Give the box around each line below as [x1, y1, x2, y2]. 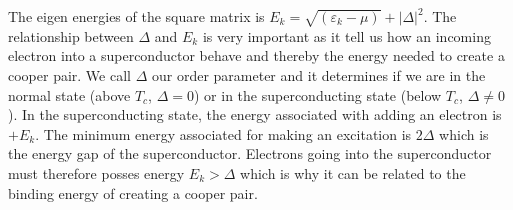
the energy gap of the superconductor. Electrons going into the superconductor [8, 143, 492, 164]
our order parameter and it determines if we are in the [151, 64, 486, 85]
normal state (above [8, 84, 131, 105]
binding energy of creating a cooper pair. [8, 182, 258, 203]
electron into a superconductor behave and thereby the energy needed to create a [8, 45, 505, 66]
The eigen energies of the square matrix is [8, 6, 265, 26]
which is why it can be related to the [240, 162, 466, 183]
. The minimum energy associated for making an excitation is [35, 123, 412, 144]
